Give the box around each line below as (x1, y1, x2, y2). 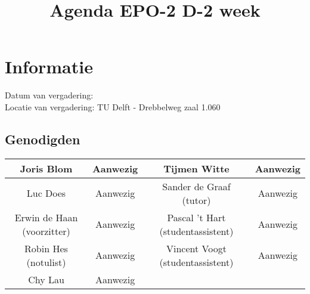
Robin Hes (24, 241, 68, 255)
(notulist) (26, 255, 66, 269)
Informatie (5, 54, 93, 79)
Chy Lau (28, 272, 64, 286)
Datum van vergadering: (5, 89, 94, 101)
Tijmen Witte (163, 161, 230, 175)
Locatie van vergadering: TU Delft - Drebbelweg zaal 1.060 (5, 100, 221, 113)
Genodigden (5, 129, 80, 148)
